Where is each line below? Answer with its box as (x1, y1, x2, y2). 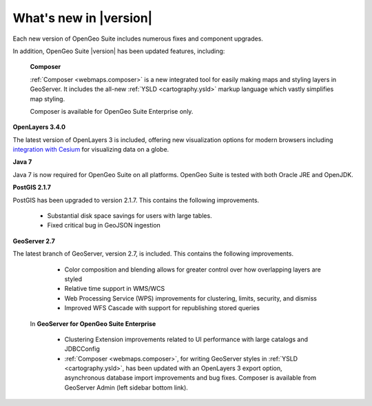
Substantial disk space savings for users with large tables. (47, 212, 213, 220)
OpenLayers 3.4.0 (12, 123, 65, 131)
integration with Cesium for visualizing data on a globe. (12, 145, 169, 154)
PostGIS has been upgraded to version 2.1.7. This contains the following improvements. (12, 196, 260, 204)
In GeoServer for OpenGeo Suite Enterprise (30, 319, 156, 327)
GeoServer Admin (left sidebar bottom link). (64, 383, 189, 392)
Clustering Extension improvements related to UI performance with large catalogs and (64, 335, 309, 343)
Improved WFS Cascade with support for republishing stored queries (64, 304, 260, 312)
